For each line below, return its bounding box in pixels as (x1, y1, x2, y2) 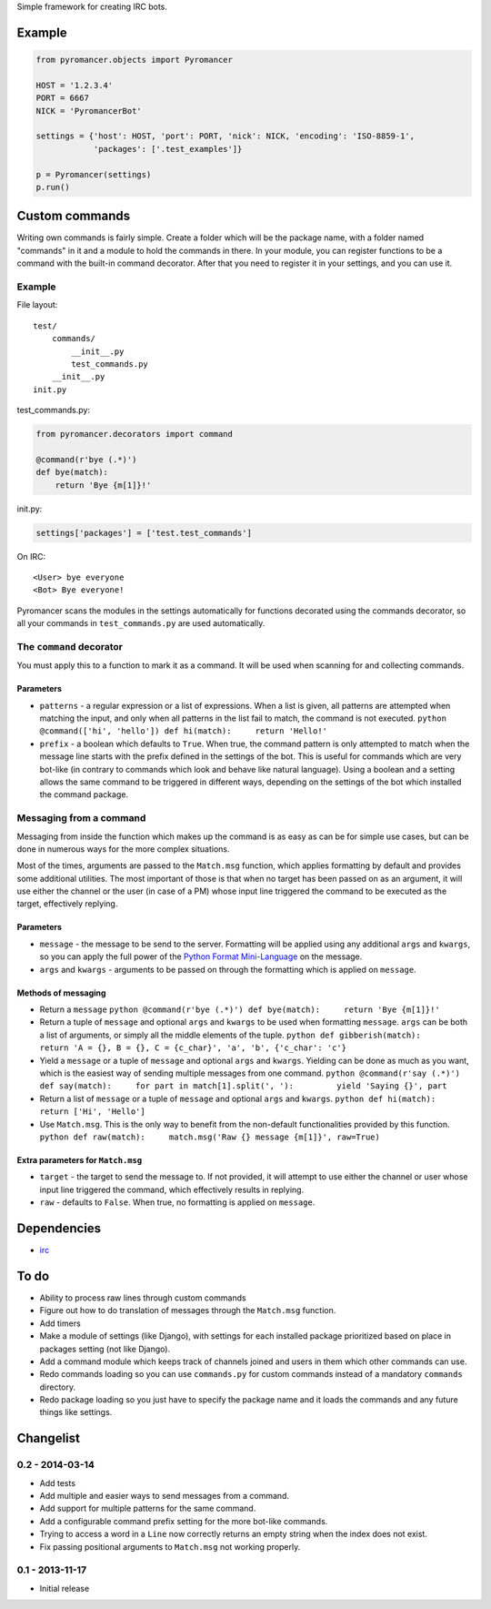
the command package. (39, 789, 129, 800)
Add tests (39, 1477, 76, 1488)
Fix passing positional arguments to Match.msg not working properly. (39, 1541, 301, 1552)
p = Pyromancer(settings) (35, 169, 152, 179)
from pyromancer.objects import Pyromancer (35, 55, 234, 65)
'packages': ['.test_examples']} (93, 144, 243, 154)
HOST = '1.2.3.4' (35, 80, 114, 90)
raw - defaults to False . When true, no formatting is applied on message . (39, 1197, 316, 1208)
